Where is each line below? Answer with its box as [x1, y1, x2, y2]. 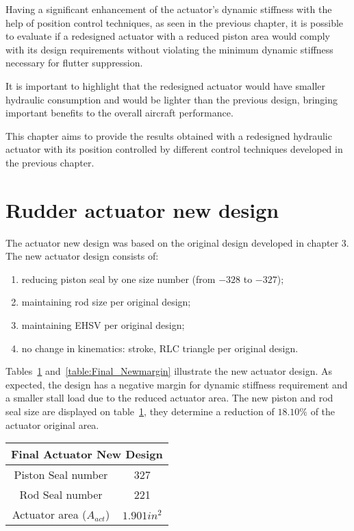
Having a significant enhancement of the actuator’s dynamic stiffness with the [5, 2, 332, 16]
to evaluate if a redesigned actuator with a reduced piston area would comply [5, 29, 330, 43]
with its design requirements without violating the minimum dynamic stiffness [5, 42, 333, 56]
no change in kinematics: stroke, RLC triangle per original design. [21, 341, 299, 355]
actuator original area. [5, 417, 99, 432]
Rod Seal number [19, 486, 103, 503]
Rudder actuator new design [5, 195, 279, 223]
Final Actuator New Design [11, 446, 163, 462]
